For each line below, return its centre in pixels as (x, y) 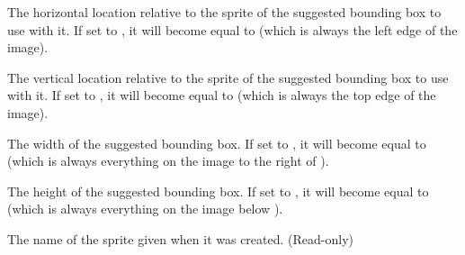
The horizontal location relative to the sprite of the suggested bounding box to (224, 12)
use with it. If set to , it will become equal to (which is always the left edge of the (232, 29)
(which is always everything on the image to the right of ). (168, 161)
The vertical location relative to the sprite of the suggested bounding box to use (228, 77)
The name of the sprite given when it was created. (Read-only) (180, 238)
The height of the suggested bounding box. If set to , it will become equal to (218, 191)
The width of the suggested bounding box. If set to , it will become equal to (217, 143)
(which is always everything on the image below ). (145, 209)
